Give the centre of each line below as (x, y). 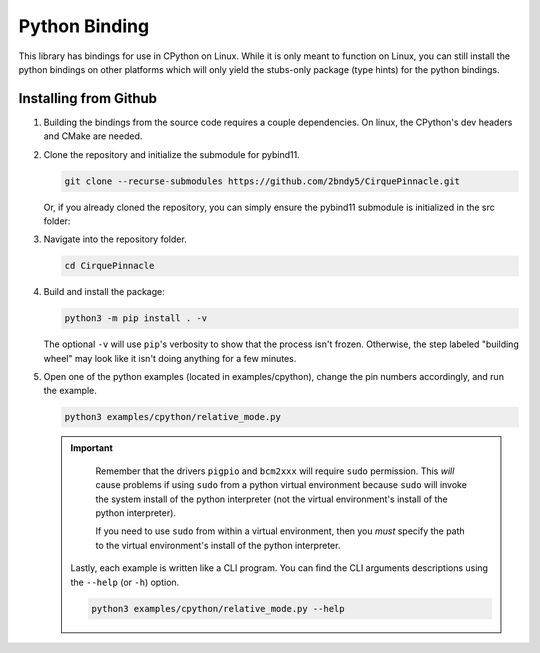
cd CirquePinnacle (109, 266)
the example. (70, 391)
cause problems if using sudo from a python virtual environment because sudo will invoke (281, 485)
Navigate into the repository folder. (115, 239)
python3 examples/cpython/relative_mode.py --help (218, 608)
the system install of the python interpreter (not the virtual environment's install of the (272, 499)
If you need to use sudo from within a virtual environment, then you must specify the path (280, 531)
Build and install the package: (104, 292)
